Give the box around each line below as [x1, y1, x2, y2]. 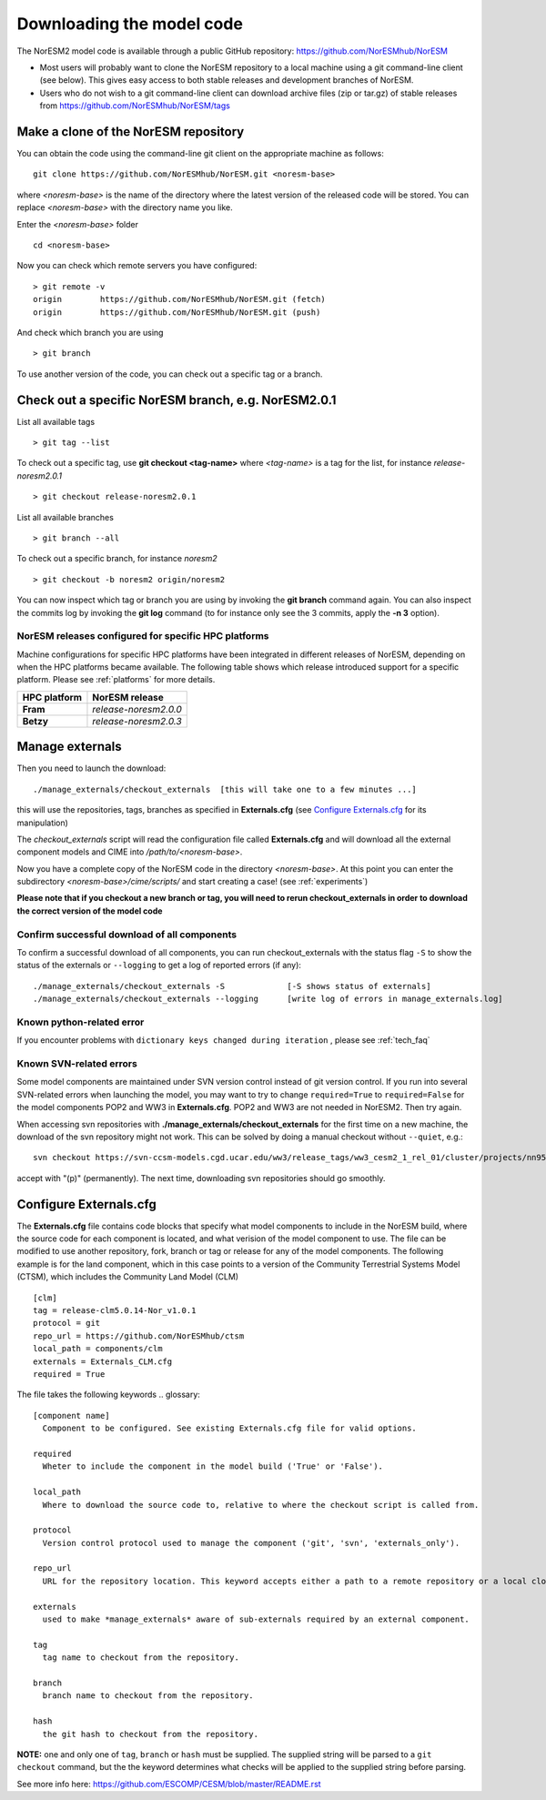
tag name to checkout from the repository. [42, 1653, 240, 1663]
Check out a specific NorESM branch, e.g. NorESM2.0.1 [16, 392, 337, 408]
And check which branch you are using [16, 327, 164, 338]
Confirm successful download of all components [16, 928, 237, 941]
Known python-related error [16, 1016, 145, 1028]
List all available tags [16, 416, 96, 427]
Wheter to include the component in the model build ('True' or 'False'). [42, 1461, 384, 1471]
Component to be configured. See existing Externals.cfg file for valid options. [42, 1423, 418, 1433]
